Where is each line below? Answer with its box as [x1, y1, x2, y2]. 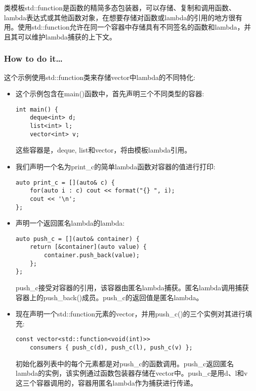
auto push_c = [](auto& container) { [15, 235, 140, 242]
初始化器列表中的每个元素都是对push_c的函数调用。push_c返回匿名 [15, 358, 234, 368]
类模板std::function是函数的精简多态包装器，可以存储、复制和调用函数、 [4, 2, 236, 12]
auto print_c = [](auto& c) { [15, 179, 115, 186]
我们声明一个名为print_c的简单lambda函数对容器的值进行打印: [15, 161, 215, 171]
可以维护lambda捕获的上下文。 [17, 31, 117, 41]
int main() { [15, 106, 58, 113]
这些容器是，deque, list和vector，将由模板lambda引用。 [15, 145, 191, 155]
